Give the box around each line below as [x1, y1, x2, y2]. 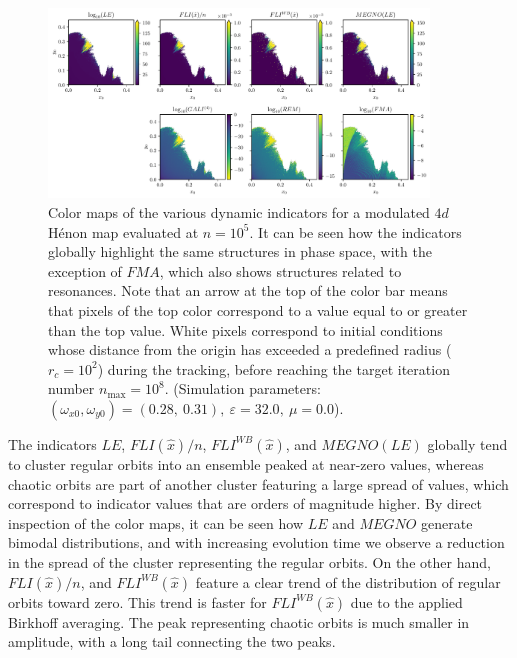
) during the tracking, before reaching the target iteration [97, 358, 450, 379]
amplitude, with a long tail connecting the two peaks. [8, 631, 336, 652]
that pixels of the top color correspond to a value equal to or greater [48, 299, 468, 320]
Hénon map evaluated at [48, 221, 199, 242]
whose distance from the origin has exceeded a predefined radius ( [48, 339, 452, 360]
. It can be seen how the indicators [249, 221, 462, 242]
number [48, 378, 95, 399]
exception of [48, 260, 122, 281]
